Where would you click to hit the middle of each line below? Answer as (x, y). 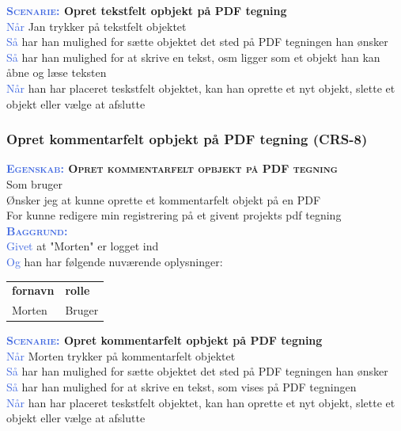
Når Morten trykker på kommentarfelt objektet (121, 355)
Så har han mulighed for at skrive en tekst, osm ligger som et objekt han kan (193, 57)
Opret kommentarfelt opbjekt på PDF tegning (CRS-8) (187, 139)
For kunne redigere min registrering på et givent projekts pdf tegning (174, 215)
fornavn (33, 290)
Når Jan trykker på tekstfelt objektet (96, 26)
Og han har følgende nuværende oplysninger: (115, 261)
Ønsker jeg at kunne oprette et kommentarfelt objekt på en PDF (164, 199)
